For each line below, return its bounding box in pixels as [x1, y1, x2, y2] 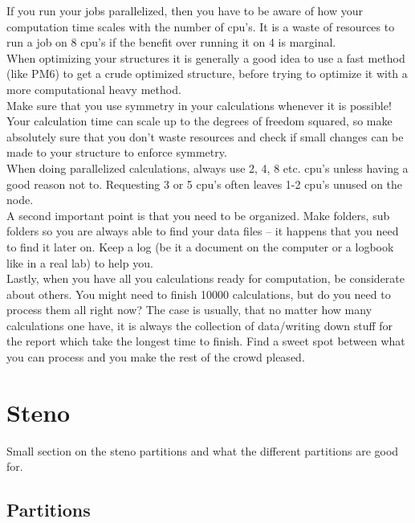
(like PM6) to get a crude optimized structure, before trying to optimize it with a [6, 65, 408, 82]
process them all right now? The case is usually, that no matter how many [6, 301, 372, 318]
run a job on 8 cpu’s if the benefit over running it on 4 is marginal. [6, 34, 336, 51]
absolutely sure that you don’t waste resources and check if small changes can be [6, 128, 404, 145]
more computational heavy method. [6, 80, 181, 97]
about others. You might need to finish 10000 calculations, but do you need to [6, 285, 391, 302]
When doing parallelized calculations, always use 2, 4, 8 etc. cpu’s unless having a [6, 159, 409, 176]
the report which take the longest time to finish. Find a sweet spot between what [6, 333, 405, 349]
